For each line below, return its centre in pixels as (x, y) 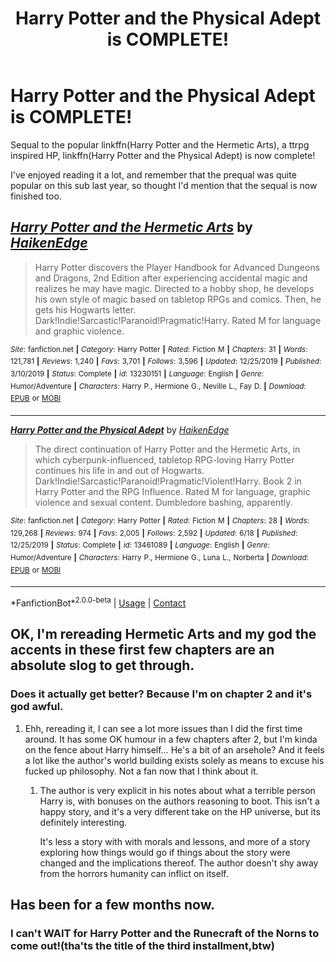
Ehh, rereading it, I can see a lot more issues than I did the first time (163, 728)
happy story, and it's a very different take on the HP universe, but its (180, 811)
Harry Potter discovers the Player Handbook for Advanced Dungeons (177, 267)
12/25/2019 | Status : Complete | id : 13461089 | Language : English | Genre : (140, 545)
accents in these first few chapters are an (142, 650)
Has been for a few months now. (112, 905)
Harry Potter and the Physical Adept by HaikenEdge (120, 430)
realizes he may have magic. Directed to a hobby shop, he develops (174, 288)
